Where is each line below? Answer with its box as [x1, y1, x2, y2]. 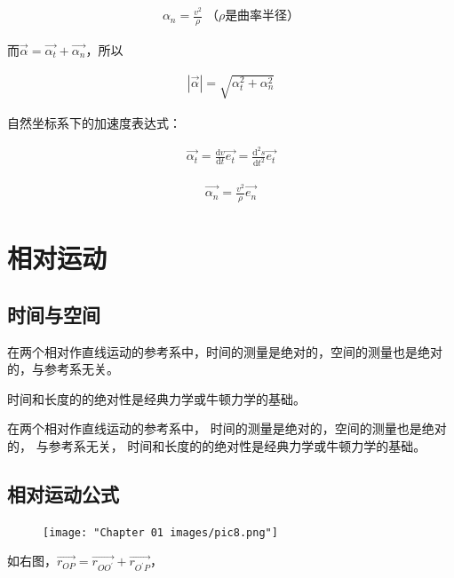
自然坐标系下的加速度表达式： [7, 113, 181, 131]
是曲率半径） [225, 10, 300, 23]
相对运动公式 [7, 479, 119, 507]
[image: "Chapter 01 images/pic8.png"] [43, 526, 278, 539]
